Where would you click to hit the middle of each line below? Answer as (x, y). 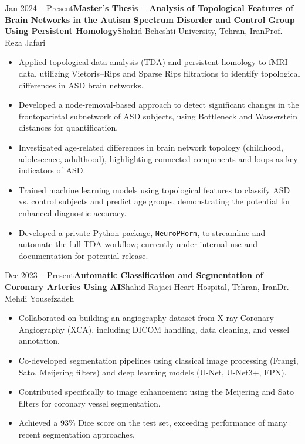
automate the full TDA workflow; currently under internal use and (138, 244)
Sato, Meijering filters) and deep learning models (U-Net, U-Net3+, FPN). (152, 372)
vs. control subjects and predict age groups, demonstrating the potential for (155, 201)
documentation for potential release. (83, 255)
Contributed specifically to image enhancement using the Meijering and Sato (156, 392)
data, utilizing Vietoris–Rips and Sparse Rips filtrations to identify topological (159, 73)
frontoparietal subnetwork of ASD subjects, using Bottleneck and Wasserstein (158, 116)
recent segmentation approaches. (77, 434)
